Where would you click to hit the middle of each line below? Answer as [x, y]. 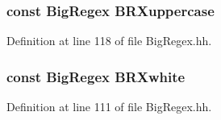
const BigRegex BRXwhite [96, 76]
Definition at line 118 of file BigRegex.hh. [109, 41]
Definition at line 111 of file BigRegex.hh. [109, 107]
